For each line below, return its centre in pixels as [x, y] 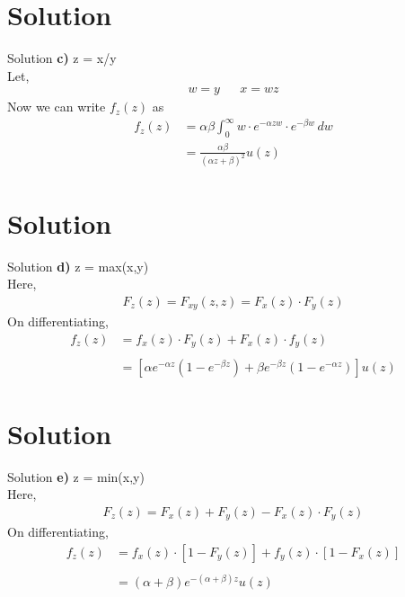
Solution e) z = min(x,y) [76, 476]
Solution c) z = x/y [62, 58]
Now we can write [57, 107]
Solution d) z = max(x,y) [78, 266]
